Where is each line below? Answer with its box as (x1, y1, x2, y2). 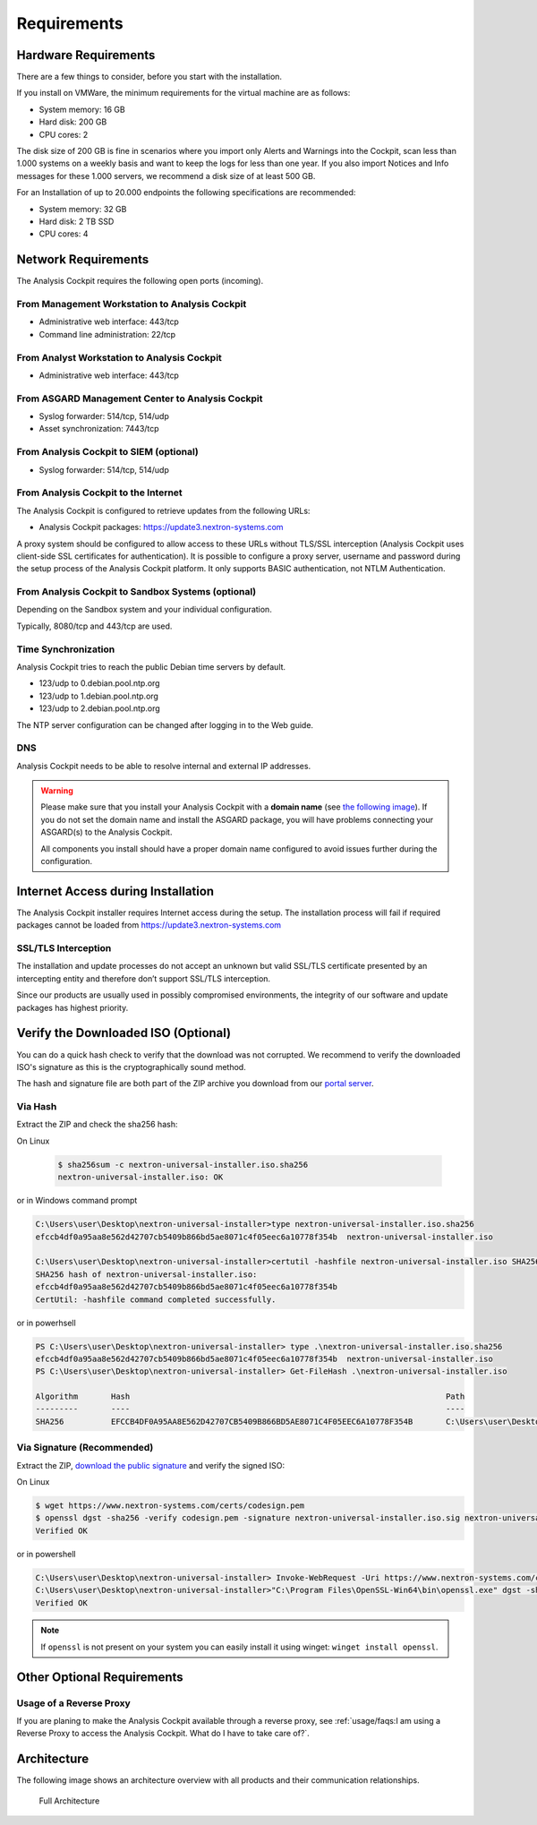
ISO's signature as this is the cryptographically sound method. (16, 1061, 246, 1072)
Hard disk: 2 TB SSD (38, 216, 115, 227)
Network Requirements (16, 252, 149, 268)
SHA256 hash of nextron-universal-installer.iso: (35, 1269, 258, 1280)
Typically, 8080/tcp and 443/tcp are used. (16, 621, 173, 631)
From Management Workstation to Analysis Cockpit (16, 298, 247, 311)
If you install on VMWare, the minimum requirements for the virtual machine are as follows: (16, 88, 351, 99)
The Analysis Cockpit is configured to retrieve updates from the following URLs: (16, 505, 311, 516)
